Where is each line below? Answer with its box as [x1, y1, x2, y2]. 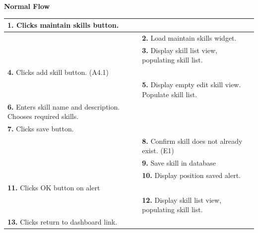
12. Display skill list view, [142, 194, 222, 205]
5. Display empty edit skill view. [142, 79, 241, 90]
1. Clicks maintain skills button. [7, 20, 119, 30]
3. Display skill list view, [142, 45, 218, 55]
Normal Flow [4, 1, 50, 11]
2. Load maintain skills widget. [142, 32, 237, 43]
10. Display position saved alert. [142, 170, 241, 180]
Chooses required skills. [7, 111, 79, 121]
